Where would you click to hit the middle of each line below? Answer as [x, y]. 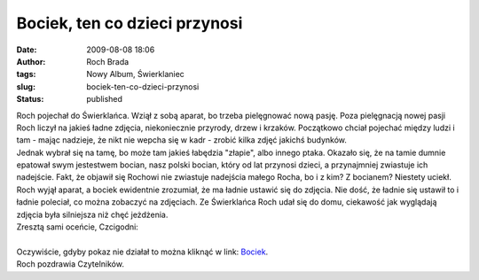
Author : [31, 61]
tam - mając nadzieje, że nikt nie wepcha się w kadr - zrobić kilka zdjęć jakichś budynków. [182, 140]
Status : [30, 99]
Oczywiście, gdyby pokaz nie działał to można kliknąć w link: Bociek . [142, 252]
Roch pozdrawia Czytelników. [70, 264]
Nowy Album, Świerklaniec [136, 74]
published [105, 99]
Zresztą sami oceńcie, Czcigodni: [78, 227]
